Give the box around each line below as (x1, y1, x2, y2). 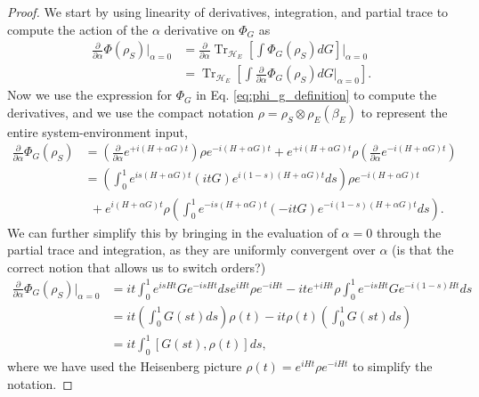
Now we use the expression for (7, 85, 172, 104)
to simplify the (352, 357, 433, 375)
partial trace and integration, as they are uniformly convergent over (7, 240, 376, 259)
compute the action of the (7, 20, 149, 38)
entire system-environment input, (7, 122, 188, 141)
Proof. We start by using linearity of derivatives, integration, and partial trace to (7, 3, 449, 20)
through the (376, 223, 442, 241)
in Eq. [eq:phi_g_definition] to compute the (196, 85, 437, 104)
